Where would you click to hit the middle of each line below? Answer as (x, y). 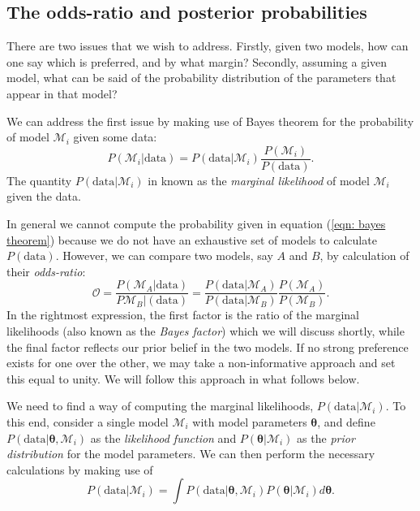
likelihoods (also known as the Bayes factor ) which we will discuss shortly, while (206, 331)
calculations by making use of (80, 469)
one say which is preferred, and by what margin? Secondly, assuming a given (197, 61)
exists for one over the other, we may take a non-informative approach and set (201, 363)
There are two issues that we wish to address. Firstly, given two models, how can (208, 46)
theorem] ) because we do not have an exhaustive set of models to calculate (192, 239)
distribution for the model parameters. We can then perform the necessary (191, 454)
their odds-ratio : (46, 271)
